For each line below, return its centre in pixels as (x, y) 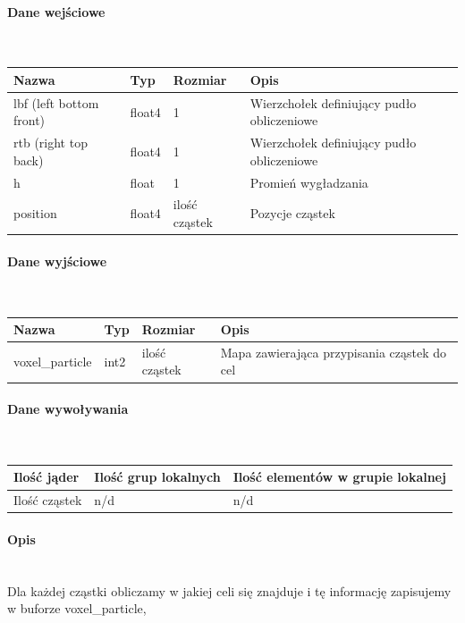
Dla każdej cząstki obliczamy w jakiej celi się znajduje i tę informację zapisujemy (229, 590)
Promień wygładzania (309, 182)
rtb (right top (51, 143)
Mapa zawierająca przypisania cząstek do (334, 352)
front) (30, 120)
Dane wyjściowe (57, 261)
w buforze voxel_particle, (77, 608)
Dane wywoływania (68, 409)
